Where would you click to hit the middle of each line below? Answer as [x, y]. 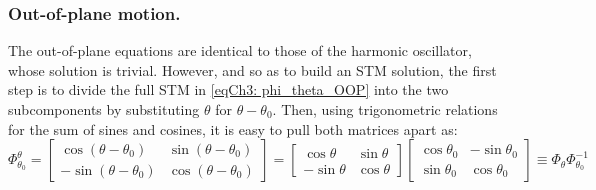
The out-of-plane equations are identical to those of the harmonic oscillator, [240, 50]
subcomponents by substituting [104, 109]
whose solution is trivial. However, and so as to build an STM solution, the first [252, 69]
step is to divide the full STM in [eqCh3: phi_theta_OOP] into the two [228, 89]
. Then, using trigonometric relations [385, 109]
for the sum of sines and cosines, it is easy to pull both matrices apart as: [233, 128]
